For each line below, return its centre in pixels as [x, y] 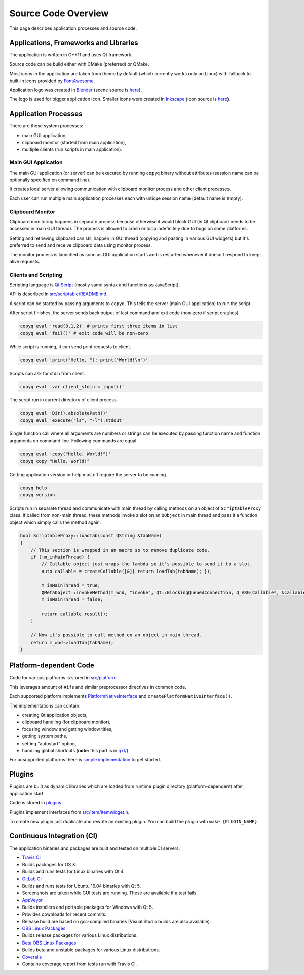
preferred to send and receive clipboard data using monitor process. [81, 245]
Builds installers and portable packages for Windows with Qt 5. [88, 907]
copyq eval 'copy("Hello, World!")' [66, 454]
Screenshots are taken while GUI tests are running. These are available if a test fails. [110, 893]
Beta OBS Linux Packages [49, 943]
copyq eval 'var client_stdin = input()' [72, 386]
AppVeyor [32, 900]
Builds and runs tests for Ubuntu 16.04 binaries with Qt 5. [82, 886]
